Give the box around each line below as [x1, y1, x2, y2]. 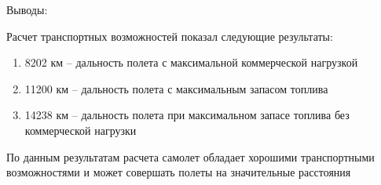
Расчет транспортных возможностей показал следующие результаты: [6, 27, 333, 44]
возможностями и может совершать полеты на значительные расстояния [6, 164, 351, 180]
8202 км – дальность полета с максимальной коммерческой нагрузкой [24, 54, 358, 71]
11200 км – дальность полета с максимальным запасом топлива [24, 80, 328, 96]
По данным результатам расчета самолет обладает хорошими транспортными [6, 148, 375, 165]
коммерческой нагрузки [24, 122, 137, 138]
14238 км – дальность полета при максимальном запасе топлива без [24, 107, 350, 123]
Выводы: [6, 2, 48, 17]
